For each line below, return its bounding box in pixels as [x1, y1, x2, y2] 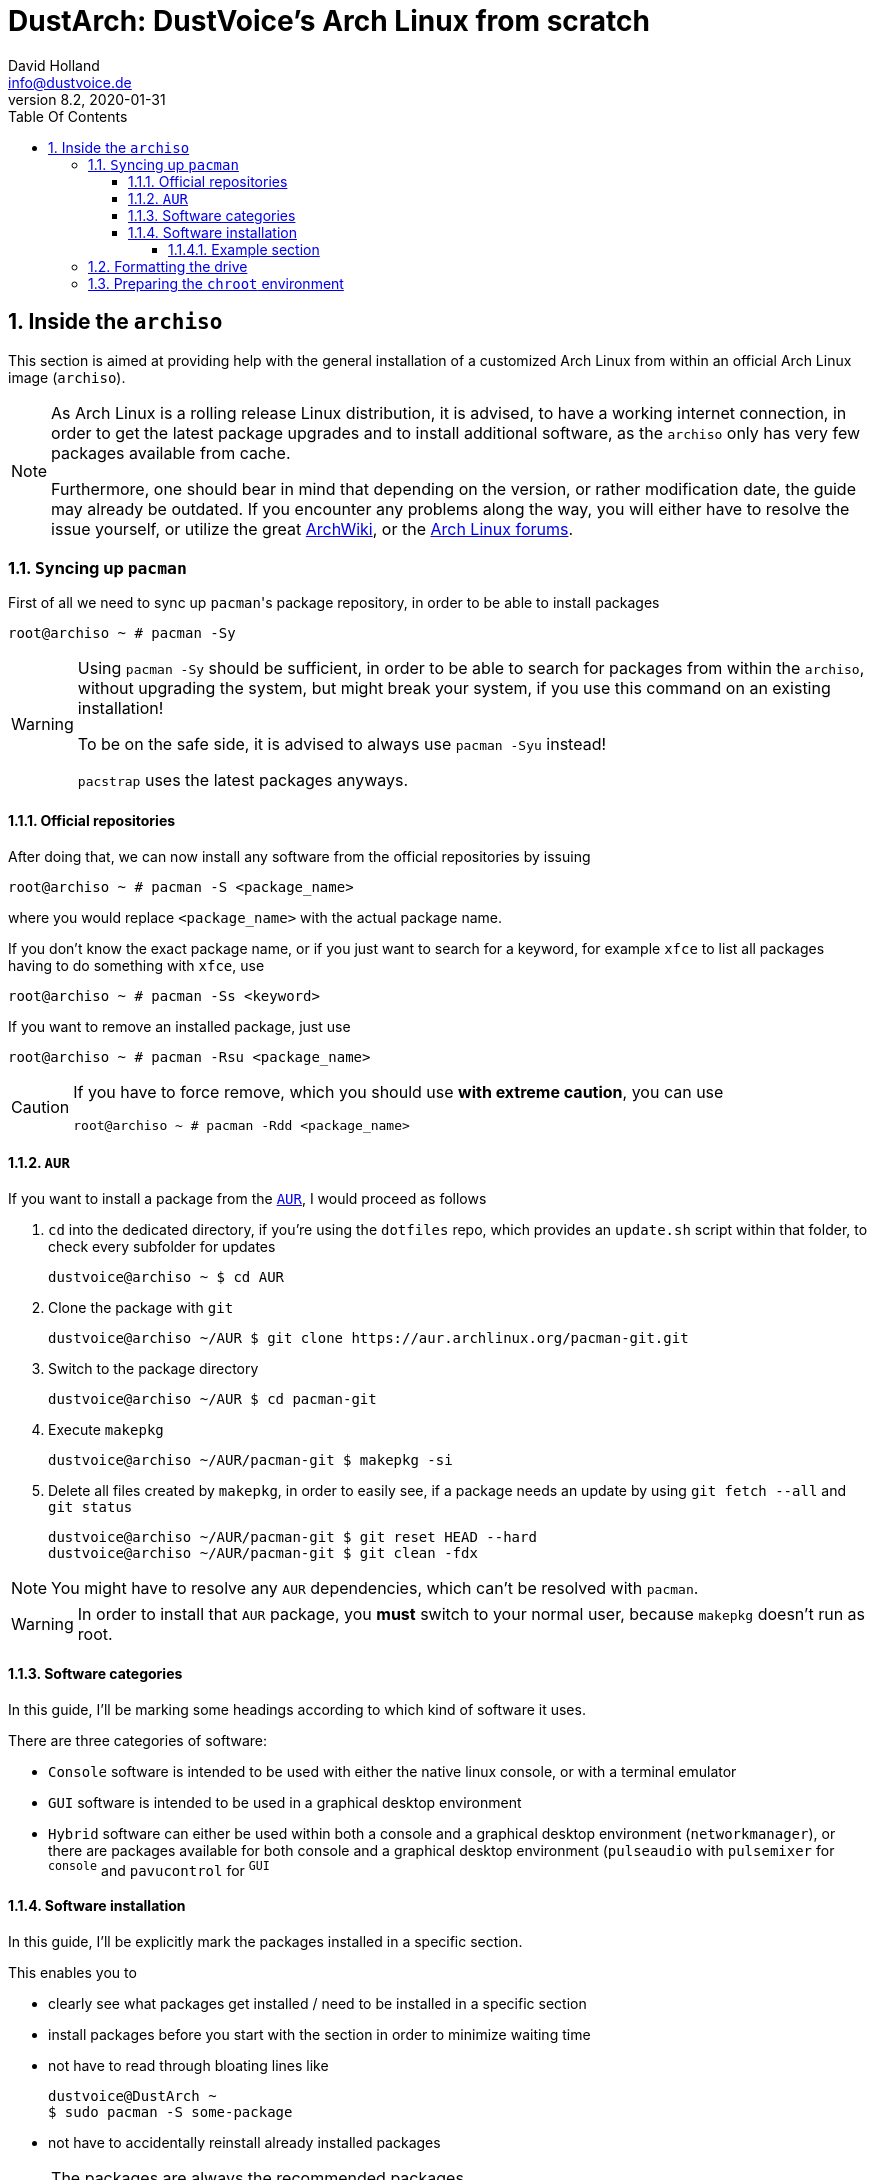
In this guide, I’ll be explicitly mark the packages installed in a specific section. [8, 1932, 523, 1950]
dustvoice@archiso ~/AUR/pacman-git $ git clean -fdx [48, 1544, 478, 1561]
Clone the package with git [48, 1298, 234, 1316]
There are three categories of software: [8, 1732, 267, 1749]
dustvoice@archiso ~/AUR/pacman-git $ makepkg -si [48, 1451, 453, 1468]
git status [48, 1498, 133, 1515]
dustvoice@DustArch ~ [48, 2087, 217, 2104]
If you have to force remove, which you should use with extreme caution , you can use [73, 1081, 724, 1102]
